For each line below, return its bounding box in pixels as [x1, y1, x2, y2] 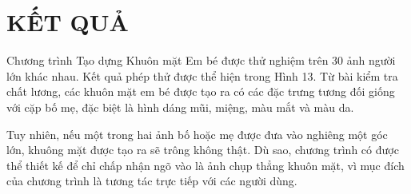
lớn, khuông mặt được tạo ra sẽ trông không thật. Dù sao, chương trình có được [6, 141, 399, 158]
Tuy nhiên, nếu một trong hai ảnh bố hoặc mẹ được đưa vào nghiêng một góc [6, 125, 388, 142]
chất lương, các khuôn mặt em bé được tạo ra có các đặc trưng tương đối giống [6, 83, 395, 100]
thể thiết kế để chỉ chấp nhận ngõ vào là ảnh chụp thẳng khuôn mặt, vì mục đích [6, 156, 405, 173]
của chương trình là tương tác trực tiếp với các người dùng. [6, 172, 297, 189]
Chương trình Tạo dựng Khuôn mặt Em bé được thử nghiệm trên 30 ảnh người [6, 52, 396, 69]
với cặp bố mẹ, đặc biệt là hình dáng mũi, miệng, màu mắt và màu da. [6, 98, 354, 115]
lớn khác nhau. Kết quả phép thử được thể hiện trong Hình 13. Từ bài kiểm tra [6, 67, 398, 84]
